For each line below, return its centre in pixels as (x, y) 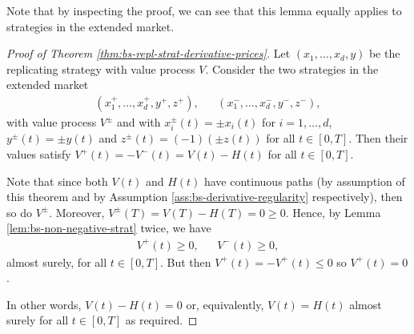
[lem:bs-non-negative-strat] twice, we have (109, 228)
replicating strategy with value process (101, 68)
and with (139, 122)
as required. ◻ (161, 320)
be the (384, 53)
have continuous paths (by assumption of (304, 181)
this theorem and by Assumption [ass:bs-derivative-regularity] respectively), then (205, 197)
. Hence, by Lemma (333, 212)
